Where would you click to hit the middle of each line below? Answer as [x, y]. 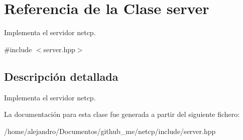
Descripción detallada [61, 76]
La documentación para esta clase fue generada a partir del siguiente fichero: [122, 114]
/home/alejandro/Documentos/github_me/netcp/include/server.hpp [110, 131]
